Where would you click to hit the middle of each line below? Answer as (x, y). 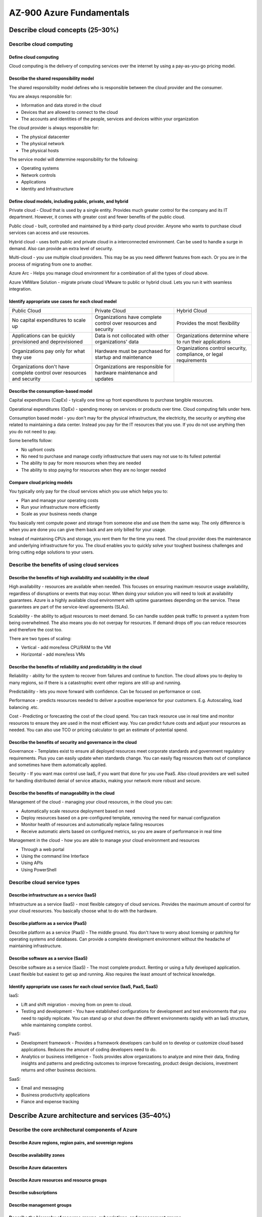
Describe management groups (40, 1205)
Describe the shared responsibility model (51, 78)
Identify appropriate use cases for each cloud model (63, 301)
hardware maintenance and (126, 373)
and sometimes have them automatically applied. (58, 765)
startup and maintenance (123, 357)
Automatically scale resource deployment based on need (78, 811)
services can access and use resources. (49, 233)
